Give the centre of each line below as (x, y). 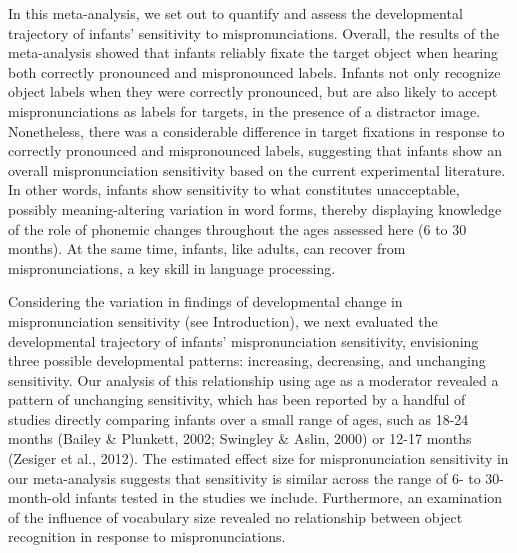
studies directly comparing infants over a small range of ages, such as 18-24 (238, 418)
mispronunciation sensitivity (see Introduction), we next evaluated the (223, 320)
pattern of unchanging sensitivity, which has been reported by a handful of (237, 399)
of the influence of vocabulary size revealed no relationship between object (235, 516)
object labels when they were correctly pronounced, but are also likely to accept (253, 91)
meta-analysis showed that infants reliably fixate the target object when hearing (253, 52)
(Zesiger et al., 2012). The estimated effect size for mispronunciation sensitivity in (258, 458)
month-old (39, 497)
